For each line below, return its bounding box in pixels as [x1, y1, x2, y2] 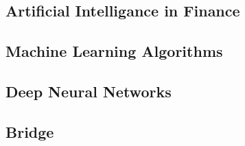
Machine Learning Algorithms [5, 40, 223, 62]
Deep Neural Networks [5, 80, 172, 101]
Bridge [5, 121, 54, 142]
